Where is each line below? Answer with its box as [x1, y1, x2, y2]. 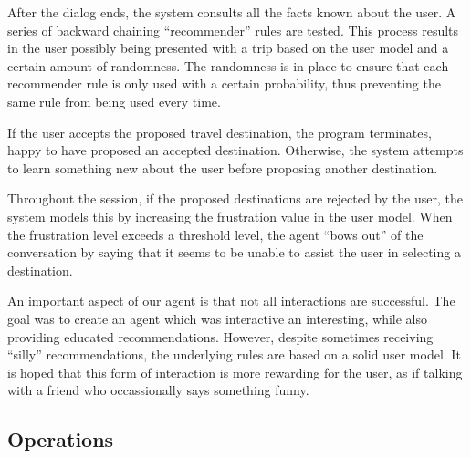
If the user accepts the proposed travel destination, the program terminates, [7, 122, 432, 141]
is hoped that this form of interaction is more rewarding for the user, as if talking [7, 362, 463, 381]
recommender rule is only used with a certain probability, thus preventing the [7, 74, 441, 93]
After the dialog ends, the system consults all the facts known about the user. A [7, 3, 456, 21]
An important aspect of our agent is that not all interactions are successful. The [7, 291, 455, 310]
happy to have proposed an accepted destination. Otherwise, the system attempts [7, 141, 464, 160]
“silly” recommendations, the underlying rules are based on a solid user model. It [7, 345, 461, 364]
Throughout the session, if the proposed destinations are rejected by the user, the [7, 189, 463, 208]
